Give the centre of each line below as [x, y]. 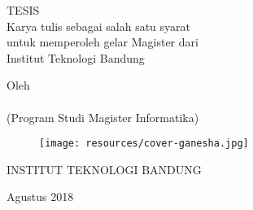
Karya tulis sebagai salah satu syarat [99, 26]
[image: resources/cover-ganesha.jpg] [144, 144]
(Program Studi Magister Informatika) [103, 117]
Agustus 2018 [40, 197]
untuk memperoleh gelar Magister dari [103, 42]
